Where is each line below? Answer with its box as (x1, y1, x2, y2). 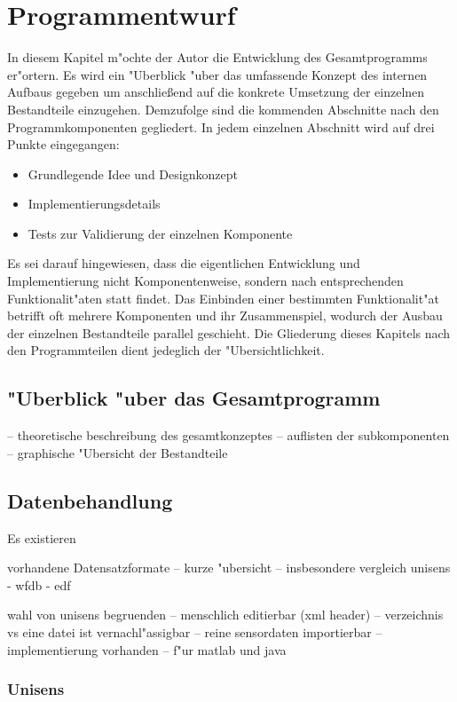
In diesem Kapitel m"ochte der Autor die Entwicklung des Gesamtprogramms (7, 48, 428, 67)
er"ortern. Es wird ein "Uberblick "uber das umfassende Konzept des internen (7, 65, 428, 83)
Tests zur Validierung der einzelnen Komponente (28, 224, 293, 242)
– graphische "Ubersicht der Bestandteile (7, 443, 228, 461)
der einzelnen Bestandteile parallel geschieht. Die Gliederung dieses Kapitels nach (7, 323, 451, 342)
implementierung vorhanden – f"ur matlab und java (7, 640, 287, 659)
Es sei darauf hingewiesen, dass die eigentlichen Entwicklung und (7, 254, 360, 272)
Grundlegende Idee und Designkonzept (28, 164, 238, 183)
